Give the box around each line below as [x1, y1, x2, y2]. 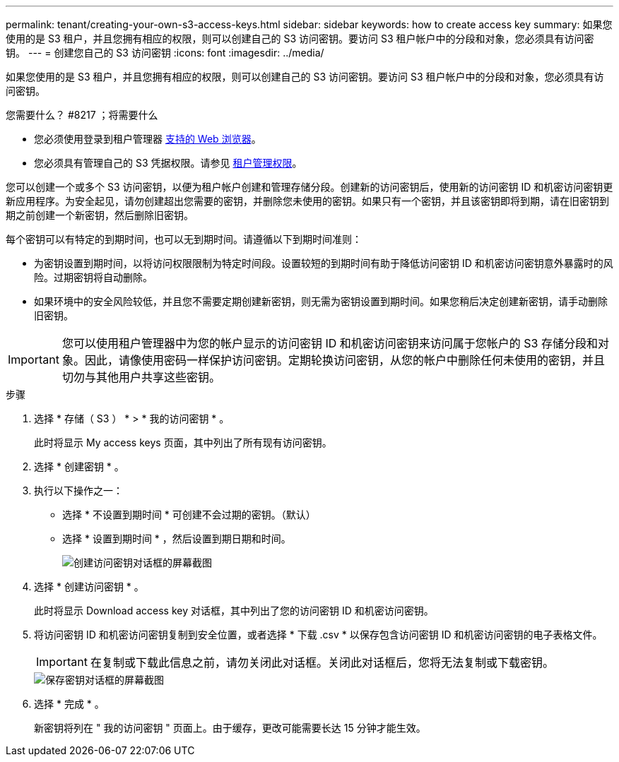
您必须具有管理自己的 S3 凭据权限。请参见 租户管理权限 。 [34, 157, 302, 169]
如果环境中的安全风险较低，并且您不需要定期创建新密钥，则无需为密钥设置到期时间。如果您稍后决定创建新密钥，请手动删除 [34, 295, 608, 307]
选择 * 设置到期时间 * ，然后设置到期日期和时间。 [62, 532, 291, 544]
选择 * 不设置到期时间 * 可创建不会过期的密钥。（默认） [62, 508, 316, 520]
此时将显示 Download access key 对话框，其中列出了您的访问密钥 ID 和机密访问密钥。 [34, 605, 434, 617]
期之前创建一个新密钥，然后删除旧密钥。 [6, 209, 194, 221]
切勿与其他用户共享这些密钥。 [61, 370, 220, 384]
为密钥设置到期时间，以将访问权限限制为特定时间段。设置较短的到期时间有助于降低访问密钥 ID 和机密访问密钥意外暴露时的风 [34, 257, 613, 269]
